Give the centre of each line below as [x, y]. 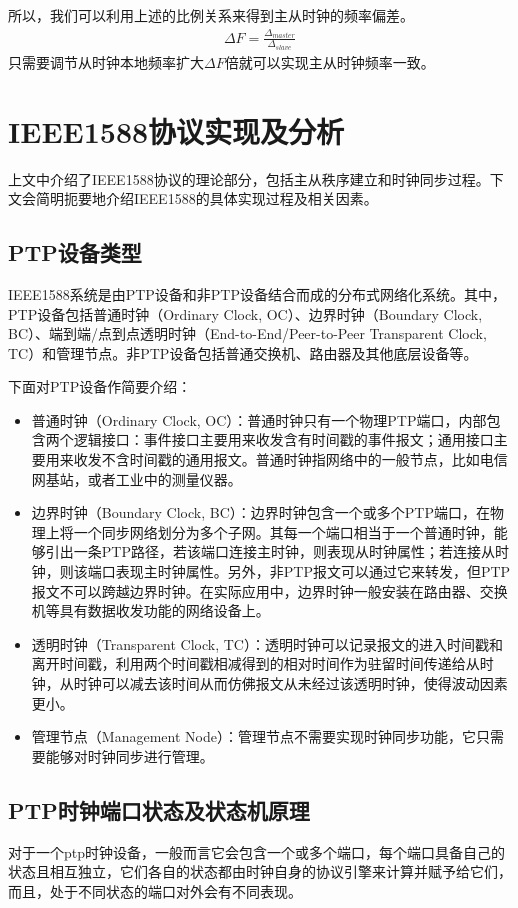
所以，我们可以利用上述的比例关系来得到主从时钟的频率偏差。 [211, 15]
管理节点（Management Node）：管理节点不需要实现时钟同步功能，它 [253, 736]
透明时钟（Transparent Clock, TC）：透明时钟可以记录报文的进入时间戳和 [267, 643]
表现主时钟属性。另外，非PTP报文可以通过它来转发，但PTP [313, 571]
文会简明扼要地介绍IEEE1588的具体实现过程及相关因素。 [193, 198]
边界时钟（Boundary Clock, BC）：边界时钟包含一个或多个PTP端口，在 [260, 512]
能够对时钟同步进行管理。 [129, 755]
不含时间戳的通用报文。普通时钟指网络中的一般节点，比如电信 [304, 459]
